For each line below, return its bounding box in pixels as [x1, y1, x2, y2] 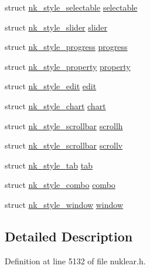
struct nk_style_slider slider [5, 21, 108, 33]
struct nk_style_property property [5, 60, 131, 72]
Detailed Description [5, 227, 133, 245]
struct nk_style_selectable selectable [5, 1, 138, 13]
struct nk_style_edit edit [5, 80, 97, 92]
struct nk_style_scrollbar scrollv [5, 139, 123, 152]
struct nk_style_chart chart [5, 99, 106, 112]
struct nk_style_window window [5, 198, 124, 210]
